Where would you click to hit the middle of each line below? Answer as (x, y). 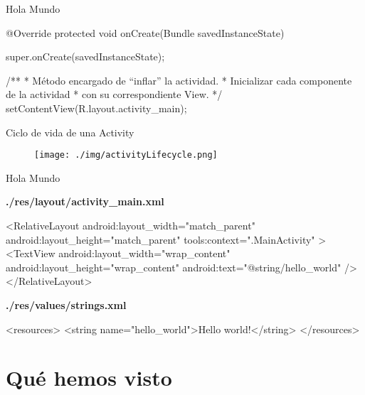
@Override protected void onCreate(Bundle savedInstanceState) (145, 32)
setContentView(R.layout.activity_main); (96, 108)
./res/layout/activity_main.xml (85, 201)
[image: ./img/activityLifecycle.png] (126, 155)
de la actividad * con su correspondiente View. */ (114, 94)
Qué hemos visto (89, 378)
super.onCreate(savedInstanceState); (85, 56)
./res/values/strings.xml (66, 304)
